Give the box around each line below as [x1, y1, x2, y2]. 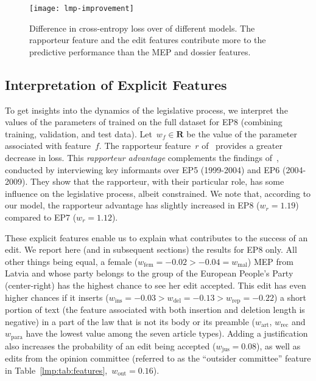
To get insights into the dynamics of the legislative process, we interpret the [5, 103, 288, 116]
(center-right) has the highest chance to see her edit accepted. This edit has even [5, 278, 306, 291]
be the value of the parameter [186, 127, 298, 140]
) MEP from [247, 255, 293, 267]
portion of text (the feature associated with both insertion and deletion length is [5, 303, 305, 315]
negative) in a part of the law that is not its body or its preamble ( [5, 315, 256, 328]
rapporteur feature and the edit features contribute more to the [29, 33, 266, 46]
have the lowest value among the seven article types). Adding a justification [26, 327, 308, 340]
